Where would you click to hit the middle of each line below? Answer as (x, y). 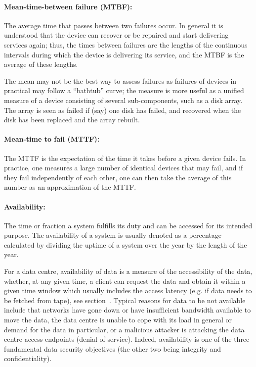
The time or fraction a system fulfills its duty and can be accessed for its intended (128, 225)
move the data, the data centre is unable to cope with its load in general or (118, 320)
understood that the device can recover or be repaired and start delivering (116, 35)
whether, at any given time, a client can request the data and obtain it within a (125, 281)
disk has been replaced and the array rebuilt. (72, 120)
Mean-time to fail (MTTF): (52, 139)
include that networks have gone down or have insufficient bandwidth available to (128, 310)
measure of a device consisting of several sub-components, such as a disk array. (123, 100)
